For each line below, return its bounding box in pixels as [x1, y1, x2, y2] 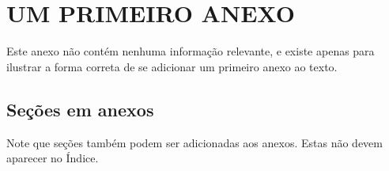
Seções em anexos [6, 97, 154, 121]
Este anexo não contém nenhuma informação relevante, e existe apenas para [6, 43, 375, 59]
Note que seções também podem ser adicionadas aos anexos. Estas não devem [6, 134, 383, 150]
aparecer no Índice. [6, 150, 99, 166]
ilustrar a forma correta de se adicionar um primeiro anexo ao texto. [6, 58, 338, 74]
